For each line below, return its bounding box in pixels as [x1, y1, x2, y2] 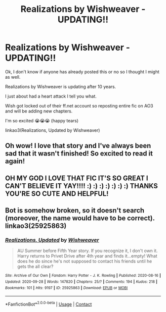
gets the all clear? [17, 263, 53, 269]
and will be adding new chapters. [5, 108, 73, 114]
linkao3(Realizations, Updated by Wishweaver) [5, 127, 100, 133]
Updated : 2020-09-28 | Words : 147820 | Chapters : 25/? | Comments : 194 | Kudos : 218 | [5, 279, 158, 284]
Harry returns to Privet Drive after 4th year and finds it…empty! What [17, 253, 158, 259]
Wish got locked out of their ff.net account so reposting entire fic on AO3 [5, 103, 153, 108]
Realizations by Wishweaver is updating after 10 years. [5, 83, 116, 90]
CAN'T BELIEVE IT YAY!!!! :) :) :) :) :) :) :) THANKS [5, 182, 158, 190]
